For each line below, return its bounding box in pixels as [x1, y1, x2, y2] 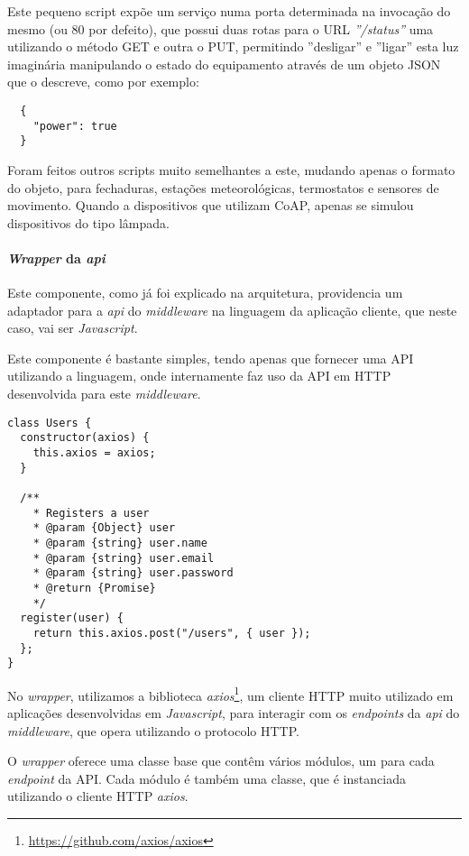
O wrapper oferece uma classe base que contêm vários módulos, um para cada [7, 751, 435, 770]
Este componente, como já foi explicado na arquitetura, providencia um [7, 283, 403, 302]
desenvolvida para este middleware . [7, 384, 201, 403]
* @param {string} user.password [32, 566, 234, 580]
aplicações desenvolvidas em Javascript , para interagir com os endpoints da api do [7, 704, 460, 723]
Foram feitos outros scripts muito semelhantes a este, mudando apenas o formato [7, 160, 455, 179]
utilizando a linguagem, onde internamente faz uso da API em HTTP [7, 366, 391, 385]
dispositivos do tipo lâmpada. [7, 213, 170, 232]
